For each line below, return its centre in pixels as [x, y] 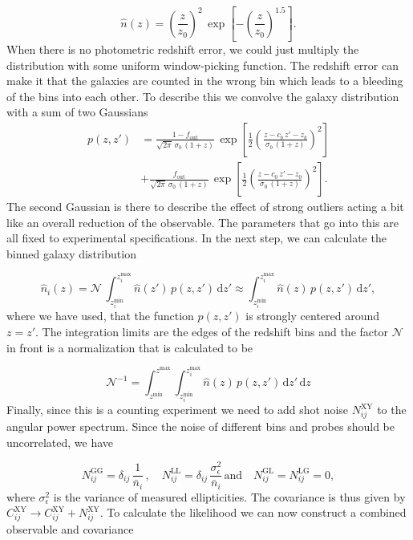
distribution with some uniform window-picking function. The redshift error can [202, 65]
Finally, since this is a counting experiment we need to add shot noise [178, 410]
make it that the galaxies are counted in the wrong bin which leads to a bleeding [205, 81]
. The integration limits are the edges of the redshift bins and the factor [212, 332]
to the [392, 410]
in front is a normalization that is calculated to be [130, 347]
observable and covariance [70, 529]
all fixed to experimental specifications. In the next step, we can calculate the [196, 238]
